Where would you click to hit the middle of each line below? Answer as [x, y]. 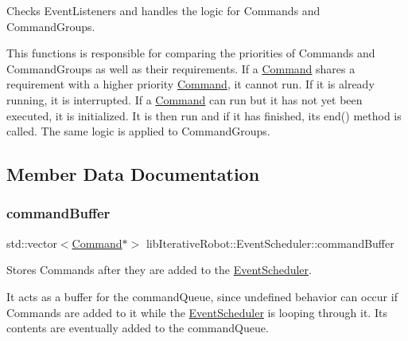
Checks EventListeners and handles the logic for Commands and [163, 10]
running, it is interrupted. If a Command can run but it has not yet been [185, 99]
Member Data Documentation [133, 174]
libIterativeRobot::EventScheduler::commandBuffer [270, 243]
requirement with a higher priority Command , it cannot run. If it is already [190, 84]
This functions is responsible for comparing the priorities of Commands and [191, 53]
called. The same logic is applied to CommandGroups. [138, 131]
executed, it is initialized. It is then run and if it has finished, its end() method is [204, 115]
